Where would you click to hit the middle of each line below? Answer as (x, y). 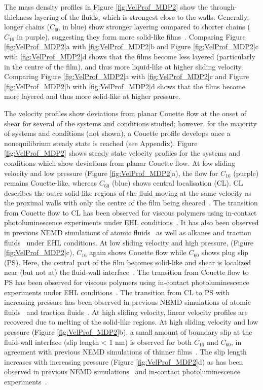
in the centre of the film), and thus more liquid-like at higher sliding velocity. (124, 66)
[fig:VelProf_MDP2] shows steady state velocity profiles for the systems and (122, 153)
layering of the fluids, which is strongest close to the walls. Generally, (142, 16)
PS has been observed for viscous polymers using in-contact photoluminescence (127, 282)
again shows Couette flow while (138, 252)
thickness (18, 16)
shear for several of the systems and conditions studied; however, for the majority (130, 123)
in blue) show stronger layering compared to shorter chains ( (156, 27)
